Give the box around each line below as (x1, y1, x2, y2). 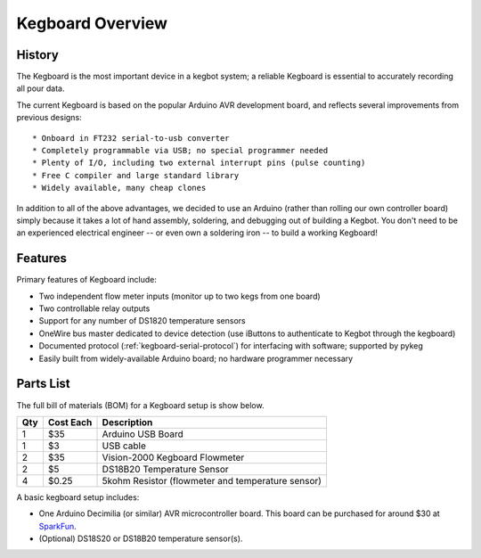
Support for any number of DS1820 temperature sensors (38, 316, 246, 326)
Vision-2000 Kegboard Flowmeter (102, 451, 245, 464)
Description (102, 415, 153, 428)
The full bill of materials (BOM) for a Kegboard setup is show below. (16, 399, 265, 410)
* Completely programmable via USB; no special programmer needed (32, 145, 329, 156)
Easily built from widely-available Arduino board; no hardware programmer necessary (38, 353, 354, 364)
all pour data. (16, 83, 66, 94)
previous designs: (16, 112, 82, 123)
